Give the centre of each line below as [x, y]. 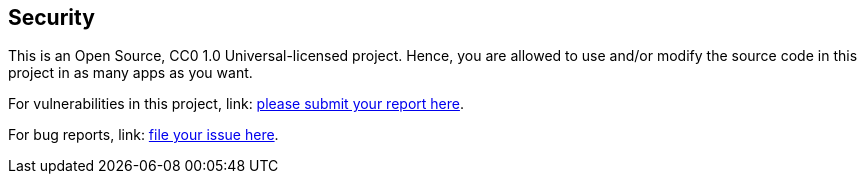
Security [51, 17]
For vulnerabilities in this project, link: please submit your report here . [236, 104]
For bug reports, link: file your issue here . [143, 135]
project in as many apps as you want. [130, 73]
